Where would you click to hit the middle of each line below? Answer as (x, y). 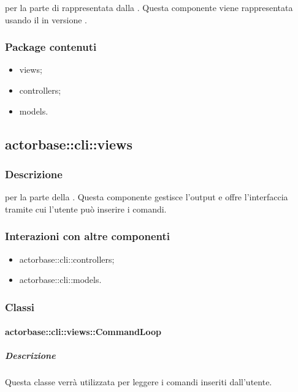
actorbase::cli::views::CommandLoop (83, 332)
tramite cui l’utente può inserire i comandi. (86, 209)
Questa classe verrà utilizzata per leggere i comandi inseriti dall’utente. (139, 382)
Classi (20, 307)
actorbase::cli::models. (60, 280)
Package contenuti (51, 47)
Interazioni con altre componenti (87, 236)
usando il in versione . (46, 19)
